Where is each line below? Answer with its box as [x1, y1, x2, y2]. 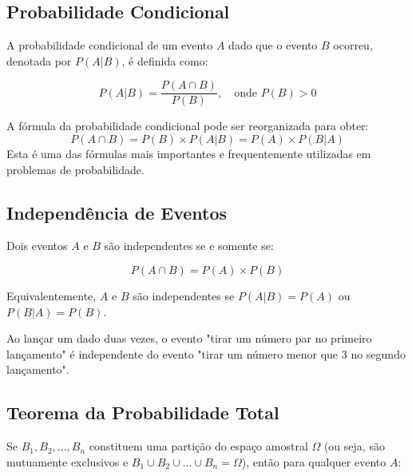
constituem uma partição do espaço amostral [89, 438, 308, 454]
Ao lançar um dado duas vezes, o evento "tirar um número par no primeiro [6, 330, 372, 347]
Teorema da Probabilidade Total [6, 400, 279, 425]
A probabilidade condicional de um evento [6, 37, 213, 54]
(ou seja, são [323, 438, 385, 454]
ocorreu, [333, 37, 373, 54]
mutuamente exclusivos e [6, 453, 129, 470]
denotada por [6, 52, 72, 69]
